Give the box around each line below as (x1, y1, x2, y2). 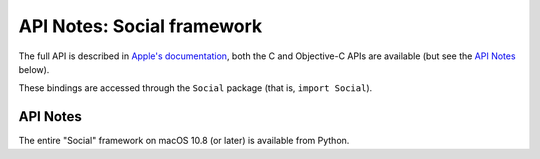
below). (18, 63, 50, 75)
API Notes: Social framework (18, 15, 263, 37)
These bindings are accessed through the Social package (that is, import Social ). (18, 82, 373, 94)
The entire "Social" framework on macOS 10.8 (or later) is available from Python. (18, 135, 350, 147)
